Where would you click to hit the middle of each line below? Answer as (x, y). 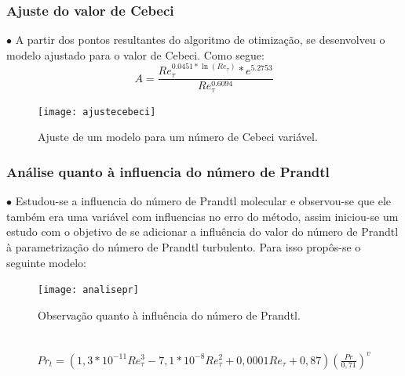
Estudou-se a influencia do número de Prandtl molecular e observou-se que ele (203, 201)
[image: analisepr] (88, 290)
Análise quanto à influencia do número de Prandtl (168, 171)
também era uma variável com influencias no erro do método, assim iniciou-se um (202, 216)
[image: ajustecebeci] (97, 112)
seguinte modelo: (46, 262)
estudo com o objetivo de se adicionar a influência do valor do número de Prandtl (202, 231)
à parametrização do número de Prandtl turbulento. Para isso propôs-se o (184, 247)
